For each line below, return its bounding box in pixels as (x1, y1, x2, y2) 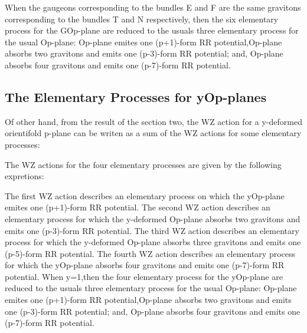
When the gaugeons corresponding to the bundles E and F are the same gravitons (5, 1, 301, 13)
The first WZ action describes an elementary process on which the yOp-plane (5, 189, 285, 202)
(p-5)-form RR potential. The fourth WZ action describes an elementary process (5, 247, 296, 259)
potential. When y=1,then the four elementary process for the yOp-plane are (5, 270, 283, 282)
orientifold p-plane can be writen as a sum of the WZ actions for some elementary (5, 127, 302, 139)
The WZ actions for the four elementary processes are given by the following (5, 158, 282, 170)
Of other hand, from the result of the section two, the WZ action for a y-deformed (5, 115, 302, 127)
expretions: (5, 170, 44, 182)
